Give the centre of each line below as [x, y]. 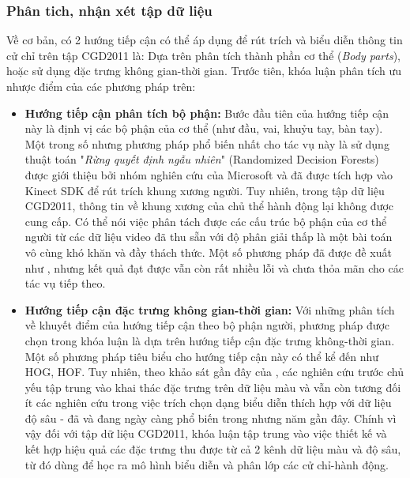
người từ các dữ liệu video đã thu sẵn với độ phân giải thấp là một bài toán [209, 237]
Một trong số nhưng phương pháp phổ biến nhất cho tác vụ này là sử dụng [207, 143]
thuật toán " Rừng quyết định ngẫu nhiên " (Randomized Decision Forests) [202, 159]
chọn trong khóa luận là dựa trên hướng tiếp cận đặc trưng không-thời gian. [210, 340]
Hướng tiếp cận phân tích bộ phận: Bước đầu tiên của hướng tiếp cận [207, 113]
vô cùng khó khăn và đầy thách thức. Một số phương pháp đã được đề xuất [208, 252]
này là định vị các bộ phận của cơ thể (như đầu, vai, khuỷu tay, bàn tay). [204, 128]
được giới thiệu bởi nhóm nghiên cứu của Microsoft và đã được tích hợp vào [209, 174]
